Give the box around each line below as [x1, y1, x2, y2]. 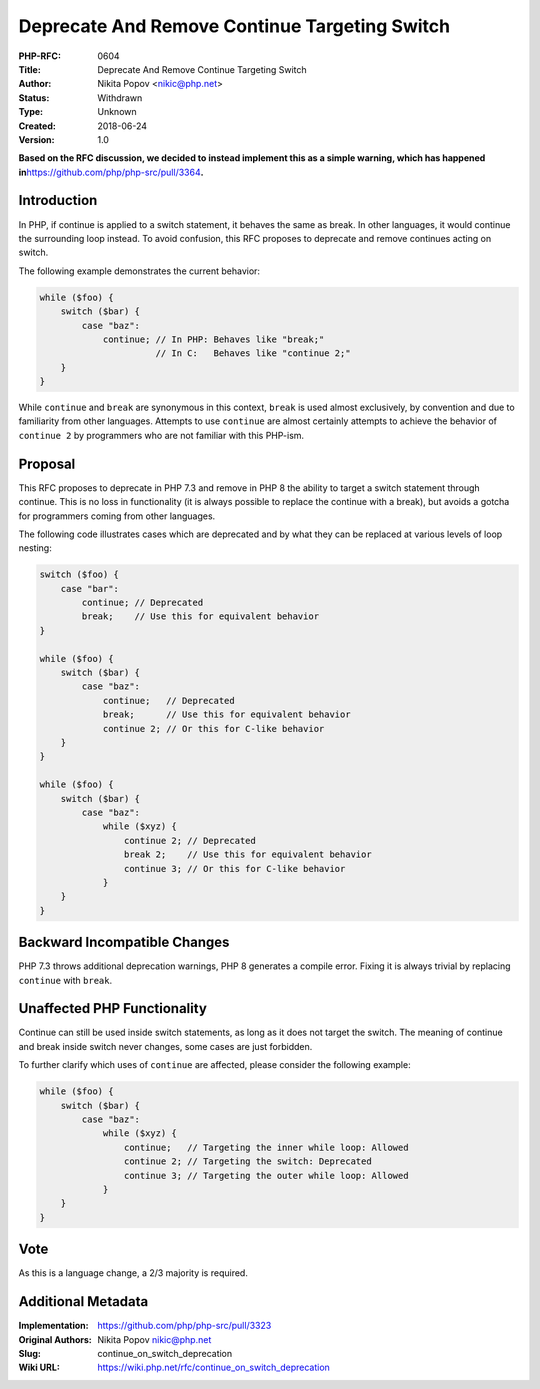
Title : [18, 63, 42, 75]
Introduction [18, 192, 98, 209]
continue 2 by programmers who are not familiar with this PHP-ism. [18, 429, 305, 441]
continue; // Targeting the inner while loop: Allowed [123, 1141, 409, 1153]
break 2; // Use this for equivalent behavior [123, 849, 372, 860]
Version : [18, 133, 55, 145]
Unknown [97, 106, 137, 118]
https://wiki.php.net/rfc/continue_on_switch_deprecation [97, 1361, 330, 1374]
